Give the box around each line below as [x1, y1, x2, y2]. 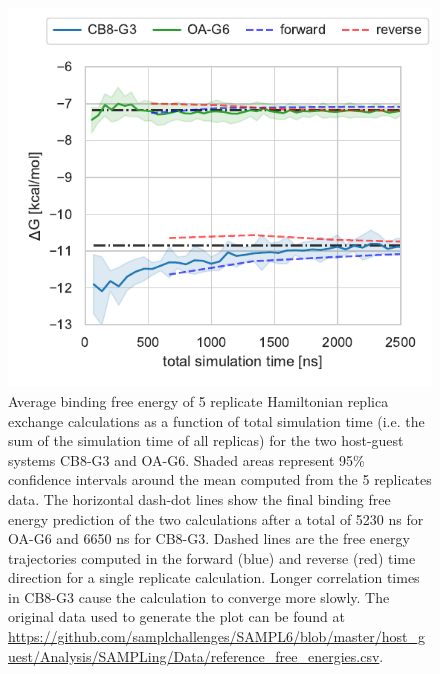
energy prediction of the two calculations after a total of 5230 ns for [8, 508, 424, 529]
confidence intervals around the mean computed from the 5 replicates [8, 469, 432, 490]
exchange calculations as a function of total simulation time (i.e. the [8, 410, 425, 431]
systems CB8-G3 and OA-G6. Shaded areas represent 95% [8, 449, 365, 470]
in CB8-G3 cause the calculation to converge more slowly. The [8, 586, 390, 607]
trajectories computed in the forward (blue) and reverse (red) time [8, 547, 416, 568]
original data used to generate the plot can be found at [8, 606, 345, 627]
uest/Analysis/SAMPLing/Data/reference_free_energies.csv [8, 645, 380, 666]
